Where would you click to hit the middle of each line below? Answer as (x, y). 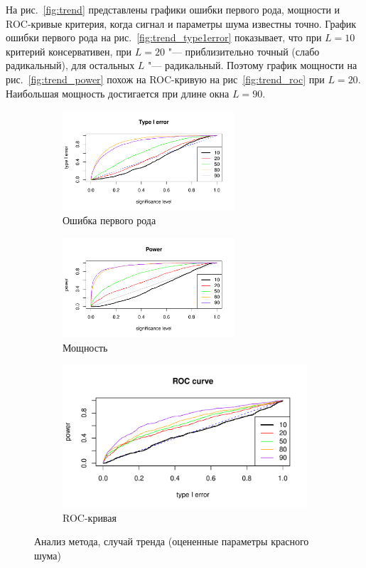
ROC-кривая (90, 517)
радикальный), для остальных (70, 65)
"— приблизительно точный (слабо (244, 51)
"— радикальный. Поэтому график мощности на (253, 65)
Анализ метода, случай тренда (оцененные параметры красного (172, 541)
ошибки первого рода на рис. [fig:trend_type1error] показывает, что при (164, 37)
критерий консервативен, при (69, 51)
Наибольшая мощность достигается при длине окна (118, 93)
